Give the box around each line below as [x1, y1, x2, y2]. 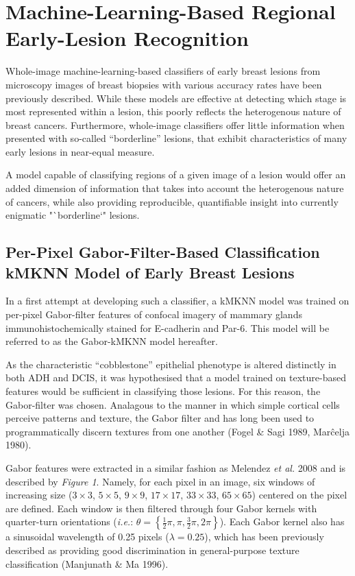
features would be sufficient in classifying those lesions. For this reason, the [5, 384, 321, 398]
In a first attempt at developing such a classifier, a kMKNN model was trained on [5, 293, 350, 308]
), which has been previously [204, 529, 324, 544]
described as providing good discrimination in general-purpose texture [5, 542, 299, 557]
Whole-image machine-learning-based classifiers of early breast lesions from [5, 64, 321, 78]
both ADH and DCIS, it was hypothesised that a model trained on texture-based [5, 370, 347, 385]
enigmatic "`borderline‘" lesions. [5, 208, 140, 222]
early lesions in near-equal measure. [5, 144, 155, 158]
